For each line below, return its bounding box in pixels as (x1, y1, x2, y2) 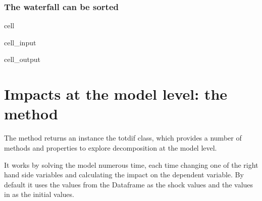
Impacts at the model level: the (4, 84, 228, 104)
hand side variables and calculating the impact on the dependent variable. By (4, 169, 244, 180)
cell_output (4, 54, 40, 64)
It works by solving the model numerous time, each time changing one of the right (4, 159, 258, 170)
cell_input (4, 37, 36, 47)
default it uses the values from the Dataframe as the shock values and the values (4, 179, 253, 189)
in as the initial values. (4, 189, 74, 199)
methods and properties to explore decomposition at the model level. (4, 142, 217, 153)
